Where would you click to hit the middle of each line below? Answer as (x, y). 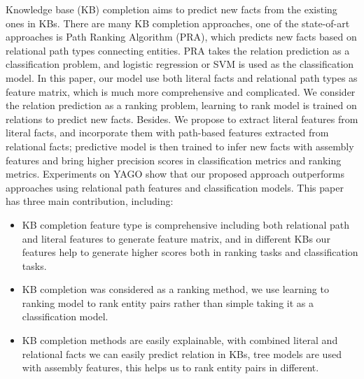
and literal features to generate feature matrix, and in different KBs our (176, 238)
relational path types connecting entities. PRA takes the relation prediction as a (178, 50)
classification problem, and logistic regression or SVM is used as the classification (180, 64)
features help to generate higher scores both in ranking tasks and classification (190, 252)
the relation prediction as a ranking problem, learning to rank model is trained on (181, 105)
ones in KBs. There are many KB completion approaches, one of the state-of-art (178, 23)
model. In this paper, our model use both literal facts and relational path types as (182, 77)
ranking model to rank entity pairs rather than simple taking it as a (168, 302)
